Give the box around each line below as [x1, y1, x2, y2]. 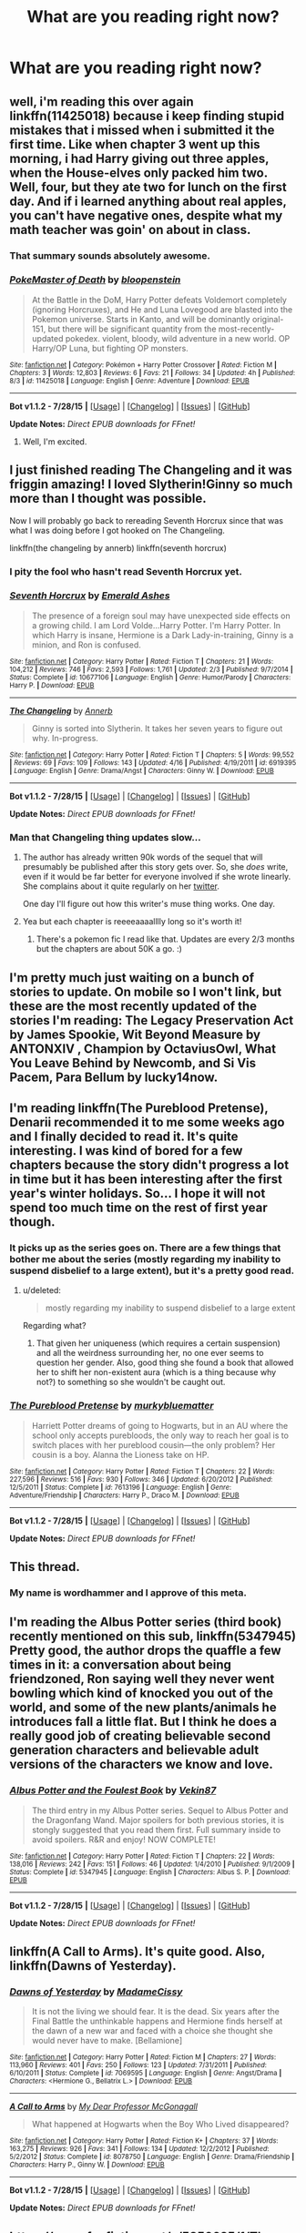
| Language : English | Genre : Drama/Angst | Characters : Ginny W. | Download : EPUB [9, 766, 275, 775]
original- [251, 313, 284, 324]
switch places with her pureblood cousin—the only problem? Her [31, 1439, 276, 1450]
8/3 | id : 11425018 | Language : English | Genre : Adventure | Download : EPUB [9, 376, 250, 385]
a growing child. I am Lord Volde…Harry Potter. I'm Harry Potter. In [31, 619, 280, 630]
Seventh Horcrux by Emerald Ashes [9, 589, 170, 602]
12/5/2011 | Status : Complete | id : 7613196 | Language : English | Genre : [9, 1483, 232, 1492]
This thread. [9, 1559, 80, 1575]
